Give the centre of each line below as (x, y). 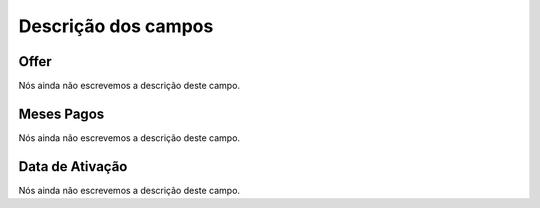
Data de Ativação (73, 166)
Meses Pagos (61, 113)
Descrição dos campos (116, 26)
